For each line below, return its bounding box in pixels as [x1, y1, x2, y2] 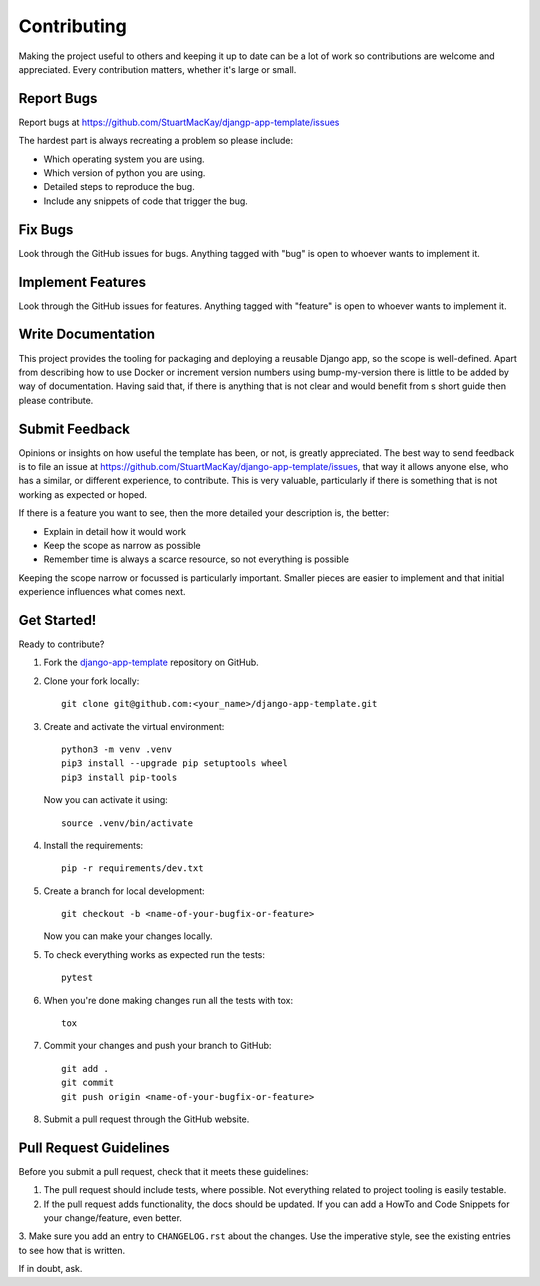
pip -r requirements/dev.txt [61, 863, 204, 874]
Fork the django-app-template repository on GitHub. [43, 656, 259, 669]
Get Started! [18, 611, 97, 629]
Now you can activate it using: [43, 794, 169, 806]
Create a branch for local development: [43, 885, 205, 897]
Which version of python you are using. [43, 167, 206, 179]
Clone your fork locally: [43, 675, 140, 687]
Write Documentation [18, 326, 155, 343]
